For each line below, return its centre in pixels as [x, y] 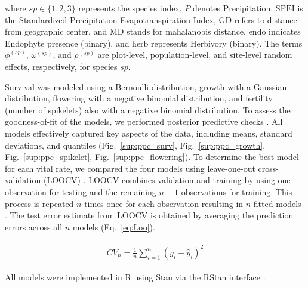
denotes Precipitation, [233, 8]
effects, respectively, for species [61, 66]
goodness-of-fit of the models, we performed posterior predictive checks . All [144, 121]
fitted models [277, 203]
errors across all [34, 226]
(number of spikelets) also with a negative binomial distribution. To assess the [148, 109]
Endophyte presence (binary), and [67, 43]
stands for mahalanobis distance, [186, 31]
